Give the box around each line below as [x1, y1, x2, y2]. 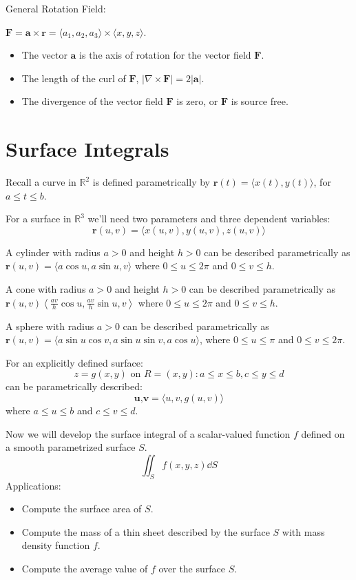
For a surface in [6, 211, 72, 226]
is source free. [231, 94, 289, 108]
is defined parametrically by [92, 175, 210, 189]
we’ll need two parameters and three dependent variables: [87, 211, 331, 226]
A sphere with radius [6, 318, 94, 333]
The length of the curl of [21, 70, 126, 85]
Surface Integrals [6, 135, 169, 163]
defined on [301, 426, 345, 441]
